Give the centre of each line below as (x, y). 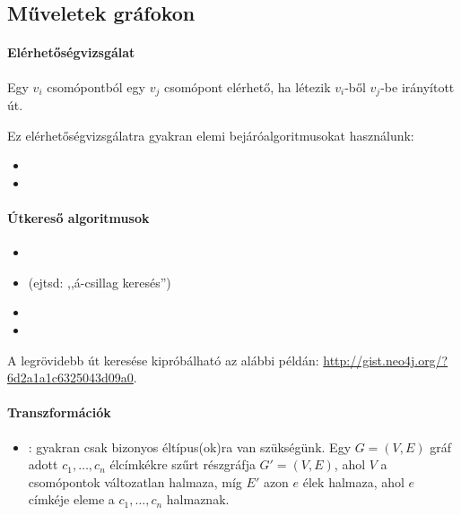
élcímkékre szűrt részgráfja (183, 464)
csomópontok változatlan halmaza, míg (135, 481)
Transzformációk (59, 412)
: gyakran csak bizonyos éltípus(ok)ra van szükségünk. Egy (190, 446)
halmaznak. (198, 499)
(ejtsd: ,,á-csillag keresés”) (100, 282)
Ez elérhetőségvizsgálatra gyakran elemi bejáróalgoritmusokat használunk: (211, 135)
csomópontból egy (96, 86)
